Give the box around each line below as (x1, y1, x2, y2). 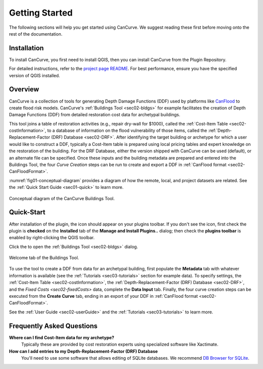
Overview (9, 85, 39, 94)
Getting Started (9, 7, 73, 18)
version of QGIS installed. (9, 72, 60, 78)
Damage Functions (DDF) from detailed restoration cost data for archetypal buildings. (9, 112, 180, 118)
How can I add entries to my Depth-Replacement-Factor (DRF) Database (9, 348, 158, 354)
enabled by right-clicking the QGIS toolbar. (9, 235, 95, 241)
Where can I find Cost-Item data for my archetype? (9, 334, 114, 340)
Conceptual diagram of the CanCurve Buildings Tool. (9, 195, 115, 201)
